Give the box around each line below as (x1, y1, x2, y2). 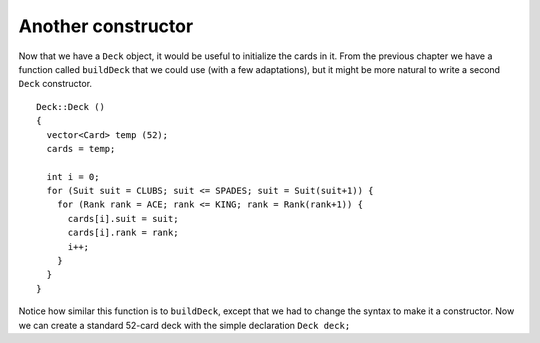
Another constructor (18, 15, 194, 37)
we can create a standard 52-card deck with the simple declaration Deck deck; (18, 319, 351, 331)
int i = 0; (46, 171, 100, 182)
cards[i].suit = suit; (67, 213, 179, 224)
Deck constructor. (18, 78, 93, 90)
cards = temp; (46, 143, 116, 154)
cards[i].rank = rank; (67, 227, 179, 239)
